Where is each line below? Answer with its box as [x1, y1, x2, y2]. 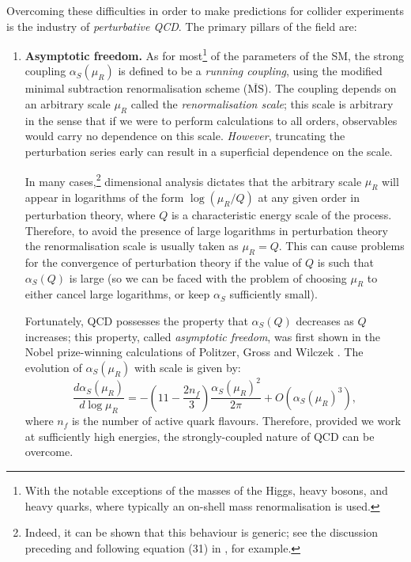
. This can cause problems [278, 237, 405, 254]
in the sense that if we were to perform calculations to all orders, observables [25, 112, 398, 128]
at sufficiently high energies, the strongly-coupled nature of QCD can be [25, 427, 375, 444]
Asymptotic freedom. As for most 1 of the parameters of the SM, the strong [25, 45, 404, 63]
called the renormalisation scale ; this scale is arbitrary [130, 96, 394, 112]
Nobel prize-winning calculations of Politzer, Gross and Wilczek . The [25, 344, 364, 360]
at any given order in [258, 189, 360, 206]
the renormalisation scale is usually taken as [25, 237, 239, 254]
